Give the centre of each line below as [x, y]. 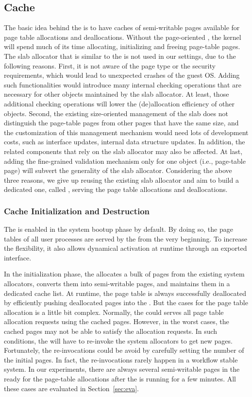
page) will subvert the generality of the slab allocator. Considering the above [118, 170]
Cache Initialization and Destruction [77, 211]
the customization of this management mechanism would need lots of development [126, 132]
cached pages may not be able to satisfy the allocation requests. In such [111, 331]
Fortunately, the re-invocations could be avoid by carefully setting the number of [124, 350]
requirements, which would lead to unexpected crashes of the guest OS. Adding [122, 75]
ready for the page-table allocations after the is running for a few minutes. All [120, 379]
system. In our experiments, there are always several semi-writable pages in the [122, 369]
